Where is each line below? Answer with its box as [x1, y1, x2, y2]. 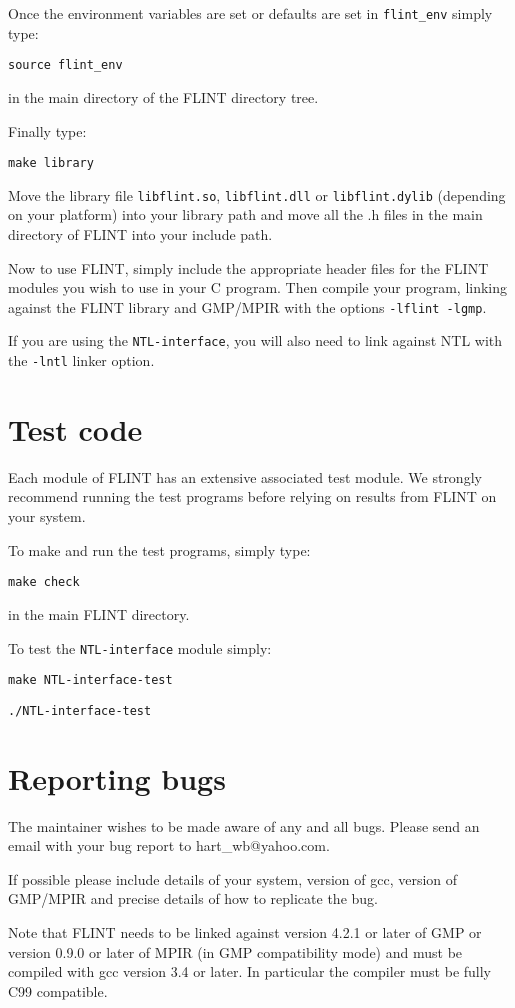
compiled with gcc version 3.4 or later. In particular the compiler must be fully [8, 961, 491, 982]
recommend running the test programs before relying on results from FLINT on [8, 486, 497, 507]
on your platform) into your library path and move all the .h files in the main [8, 204, 483, 225]
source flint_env [8, 58, 123, 73]
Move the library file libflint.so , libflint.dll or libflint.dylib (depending [8, 184, 506, 205]
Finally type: [8, 120, 87, 141]
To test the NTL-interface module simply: [8, 637, 272, 658]
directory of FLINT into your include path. [8, 224, 273, 244]
